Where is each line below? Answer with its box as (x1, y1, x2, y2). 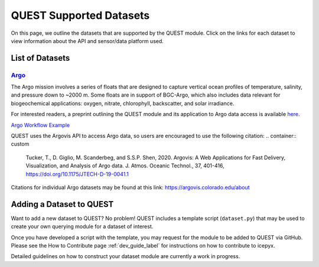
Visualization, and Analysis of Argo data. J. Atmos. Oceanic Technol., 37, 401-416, (25, 162, 224, 169)
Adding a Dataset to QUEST (11, 199, 114, 209)
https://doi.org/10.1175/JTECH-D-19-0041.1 (25, 170, 129, 177)
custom (11, 140, 30, 147)
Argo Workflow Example (11, 121, 70, 128)
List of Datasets (11, 53, 70, 63)
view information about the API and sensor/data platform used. (11, 37, 164, 44)
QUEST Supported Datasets (11, 9, 150, 22)
